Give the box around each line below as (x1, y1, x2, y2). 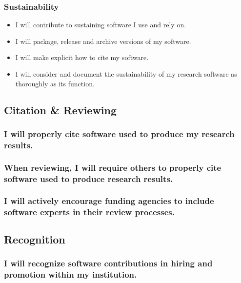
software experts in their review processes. (4, 206, 175, 218)
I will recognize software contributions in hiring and (4, 257, 213, 269)
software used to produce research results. (4, 172, 173, 184)
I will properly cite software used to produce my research (4, 127, 235, 140)
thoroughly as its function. (15, 78, 95, 88)
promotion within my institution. (4, 268, 137, 280)
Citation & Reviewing (4, 102, 117, 117)
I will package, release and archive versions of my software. (15, 36, 191, 46)
